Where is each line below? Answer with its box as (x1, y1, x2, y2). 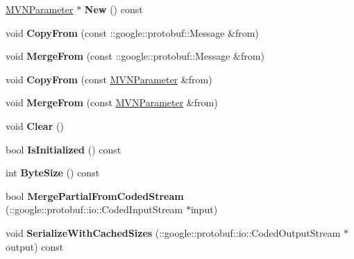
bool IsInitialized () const (6, 142, 121, 156)
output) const (6, 239, 64, 253)
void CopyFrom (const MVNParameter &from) (6, 72, 212, 86)
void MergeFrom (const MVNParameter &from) (6, 95, 218, 110)
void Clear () (6, 118, 64, 133)
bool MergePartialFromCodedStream (6, 188, 184, 203)
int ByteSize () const (6, 165, 100, 180)
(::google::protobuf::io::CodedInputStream (6, 202, 183, 217)
